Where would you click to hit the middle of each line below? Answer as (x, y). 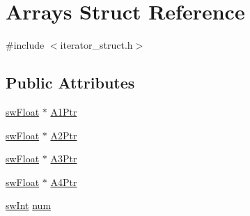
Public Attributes (70, 83)
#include (25, 45)
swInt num (29, 205)
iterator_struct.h (96, 45)
